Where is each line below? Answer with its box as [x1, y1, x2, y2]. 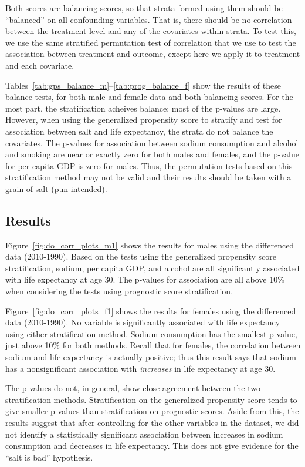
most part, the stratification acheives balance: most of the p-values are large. [5, 102, 281, 114]
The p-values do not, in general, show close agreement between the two [5, 382, 261, 394]
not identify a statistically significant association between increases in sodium [5, 428, 283, 440]
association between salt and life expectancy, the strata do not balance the [5, 125, 273, 137]
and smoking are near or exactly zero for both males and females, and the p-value [5, 148, 299, 160]
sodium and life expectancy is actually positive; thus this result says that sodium [5, 351, 296, 363]
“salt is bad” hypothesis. [5, 451, 93, 463]
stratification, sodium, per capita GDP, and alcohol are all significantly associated [5, 261, 300, 274]
